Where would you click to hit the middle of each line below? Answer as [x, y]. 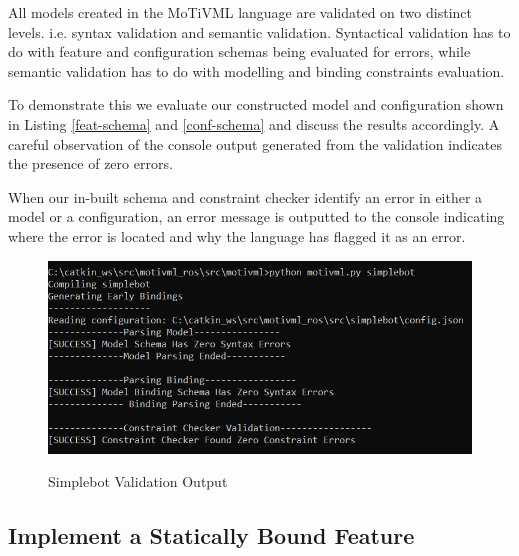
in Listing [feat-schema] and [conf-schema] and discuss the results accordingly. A [254, 123]
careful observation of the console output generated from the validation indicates [255, 143]
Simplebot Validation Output [138, 481]
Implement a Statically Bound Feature [211, 535]
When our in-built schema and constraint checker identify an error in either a [245, 196]
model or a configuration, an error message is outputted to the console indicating [256, 216]
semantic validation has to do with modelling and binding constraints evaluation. [256, 70]
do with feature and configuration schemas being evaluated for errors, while [239, 51]
